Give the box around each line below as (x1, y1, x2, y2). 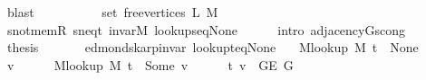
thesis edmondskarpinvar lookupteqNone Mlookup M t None (6, 38, 419, 57)
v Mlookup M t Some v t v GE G (6, 55, 294, 74)
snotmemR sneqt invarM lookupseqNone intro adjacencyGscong (6, 20, 405, 39)
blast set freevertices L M (6, 3, 218, 21)
